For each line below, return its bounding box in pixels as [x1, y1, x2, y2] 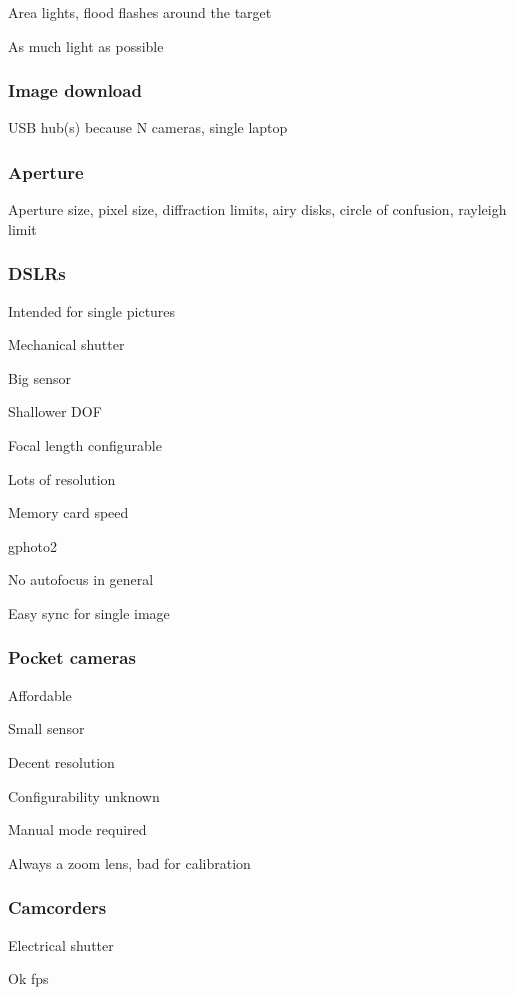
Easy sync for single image [8, 602, 170, 623]
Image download [8, 78, 142, 103]
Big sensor [8, 367, 71, 388]
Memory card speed [8, 502, 129, 523]
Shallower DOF [8, 401, 102, 422]
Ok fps [8, 968, 49, 989]
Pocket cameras [8, 645, 136, 670]
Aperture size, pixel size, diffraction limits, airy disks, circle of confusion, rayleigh [8, 199, 507, 220]
